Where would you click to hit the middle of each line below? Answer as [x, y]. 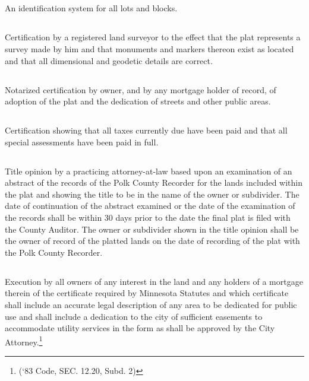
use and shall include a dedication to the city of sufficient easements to [134, 316]
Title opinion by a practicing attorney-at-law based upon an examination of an [149, 171]
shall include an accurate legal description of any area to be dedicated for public [151, 305]
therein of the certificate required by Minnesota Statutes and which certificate [147, 293]
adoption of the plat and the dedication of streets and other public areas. [138, 101]
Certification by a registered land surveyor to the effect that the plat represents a [153, 37]
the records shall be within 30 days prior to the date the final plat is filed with [148, 218]
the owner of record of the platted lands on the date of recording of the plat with [152, 241]
